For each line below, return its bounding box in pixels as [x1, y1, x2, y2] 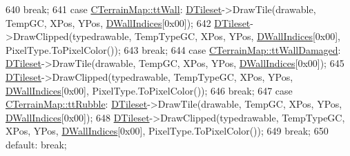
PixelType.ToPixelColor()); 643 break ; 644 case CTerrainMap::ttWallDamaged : [6, 42, 341, 57]
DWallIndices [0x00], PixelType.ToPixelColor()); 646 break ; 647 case [6, 83, 293, 97]
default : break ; [6, 137, 67, 151]
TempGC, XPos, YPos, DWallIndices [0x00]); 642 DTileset [6, 15, 251, 30]
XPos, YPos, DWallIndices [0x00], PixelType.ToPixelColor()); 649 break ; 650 [6, 124, 329, 138]
